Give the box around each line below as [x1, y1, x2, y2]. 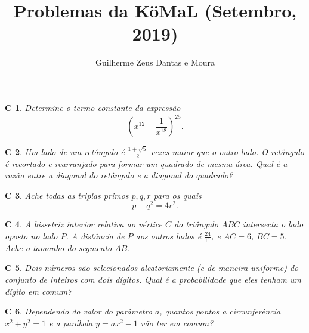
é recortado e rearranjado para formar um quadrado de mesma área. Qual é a [5, 157, 288, 169]
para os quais [153, 189, 202, 201]
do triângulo [174, 218, 218, 230]
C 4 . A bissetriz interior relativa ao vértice [5, 218, 162, 230]
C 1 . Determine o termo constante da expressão [5, 101, 181, 113]
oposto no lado [5, 229, 58, 242]
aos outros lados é [135, 229, 202, 242]
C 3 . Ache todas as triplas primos [5, 189, 129, 201]
